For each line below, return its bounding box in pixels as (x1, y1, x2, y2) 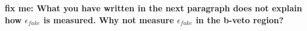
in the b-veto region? (196, 13, 284, 26)
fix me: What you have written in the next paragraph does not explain (5, 2, 302, 14)
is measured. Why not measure (44, 13, 174, 26)
